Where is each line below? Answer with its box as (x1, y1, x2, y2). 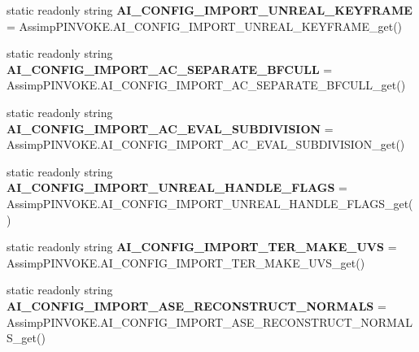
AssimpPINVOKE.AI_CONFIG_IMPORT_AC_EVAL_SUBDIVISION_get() (7, 136, 405, 153)
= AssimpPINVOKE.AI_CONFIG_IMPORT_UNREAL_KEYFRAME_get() (7, 17, 403, 34)
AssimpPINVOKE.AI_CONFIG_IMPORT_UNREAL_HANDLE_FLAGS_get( (7, 194, 413, 211)
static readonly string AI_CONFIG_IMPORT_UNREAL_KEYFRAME (7, 2, 412, 18)
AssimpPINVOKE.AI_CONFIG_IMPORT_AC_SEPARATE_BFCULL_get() (7, 76, 406, 93)
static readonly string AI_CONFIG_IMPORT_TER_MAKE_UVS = (7, 238, 397, 255)
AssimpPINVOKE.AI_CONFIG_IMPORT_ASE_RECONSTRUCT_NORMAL (7, 313, 413, 330)
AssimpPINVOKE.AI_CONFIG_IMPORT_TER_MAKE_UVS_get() (7, 254, 365, 271)
